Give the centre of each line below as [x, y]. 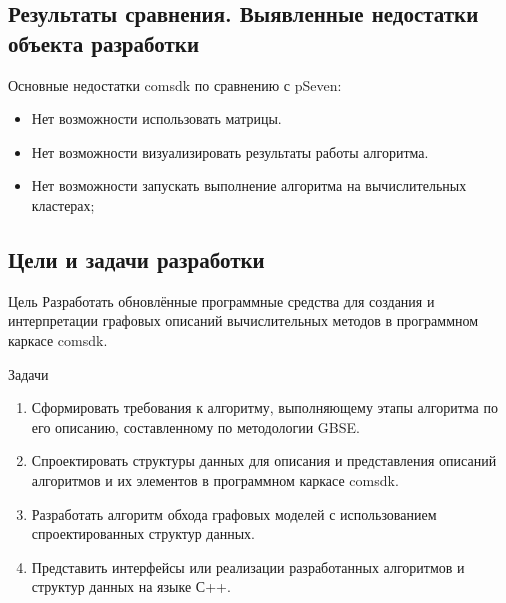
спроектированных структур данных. [143, 533]
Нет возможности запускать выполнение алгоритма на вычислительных [249, 185]
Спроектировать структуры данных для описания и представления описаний [264, 460]
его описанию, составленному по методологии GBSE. [195, 426]
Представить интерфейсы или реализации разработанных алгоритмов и [248, 566]
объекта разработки [104, 42]
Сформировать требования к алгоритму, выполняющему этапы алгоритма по [264, 407]
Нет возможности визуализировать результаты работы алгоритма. [230, 151]
